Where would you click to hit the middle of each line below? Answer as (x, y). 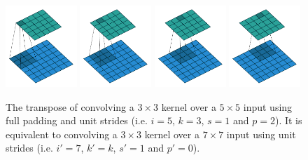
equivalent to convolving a (62, 134)
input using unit (261, 134)
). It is (288, 120)
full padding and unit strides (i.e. (77, 120)
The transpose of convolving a (70, 106)
